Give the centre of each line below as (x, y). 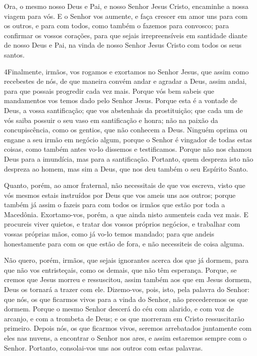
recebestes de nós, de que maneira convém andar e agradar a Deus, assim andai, (126, 81)
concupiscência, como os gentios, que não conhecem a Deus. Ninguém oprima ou (126, 130)
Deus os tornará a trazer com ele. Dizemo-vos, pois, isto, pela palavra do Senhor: (127, 289)
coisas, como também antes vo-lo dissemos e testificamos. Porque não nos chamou (128, 149)
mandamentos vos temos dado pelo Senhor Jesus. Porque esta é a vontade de (121, 100)
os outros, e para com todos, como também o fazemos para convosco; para (117, 26)
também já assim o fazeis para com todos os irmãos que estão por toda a (115, 205)
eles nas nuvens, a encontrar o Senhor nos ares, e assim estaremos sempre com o (126, 338)
